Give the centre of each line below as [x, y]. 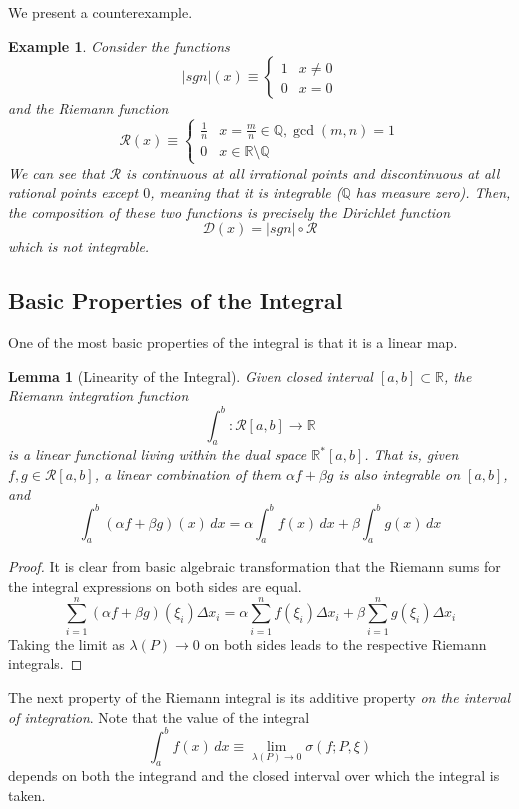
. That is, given [411, 454]
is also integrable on [399, 473]
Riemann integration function [98, 395]
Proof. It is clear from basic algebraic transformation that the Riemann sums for [254, 566]
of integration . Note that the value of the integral [159, 716]
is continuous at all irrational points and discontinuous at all [313, 172]
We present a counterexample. [100, 12]
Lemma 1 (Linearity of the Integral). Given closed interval [190, 375]
